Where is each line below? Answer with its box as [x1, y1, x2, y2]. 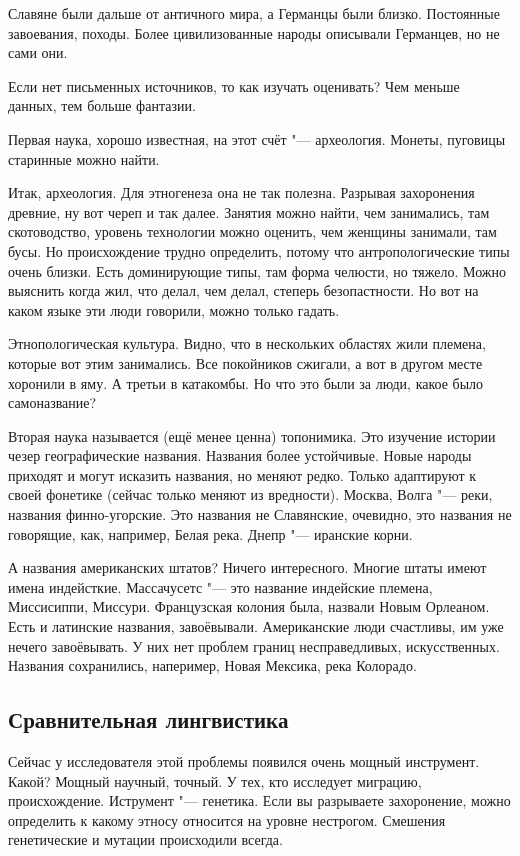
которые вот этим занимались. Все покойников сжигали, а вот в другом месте [8, 352, 483, 373]
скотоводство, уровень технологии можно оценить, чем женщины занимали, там [8, 221, 497, 242]
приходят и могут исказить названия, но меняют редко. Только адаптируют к [8, 464, 477, 485]
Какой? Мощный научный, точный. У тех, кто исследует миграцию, [8, 770, 422, 791]
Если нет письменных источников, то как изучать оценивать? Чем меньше [8, 75, 460, 96]
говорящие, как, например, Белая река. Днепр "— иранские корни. [8, 523, 413, 544]
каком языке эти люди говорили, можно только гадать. [8, 299, 340, 320]
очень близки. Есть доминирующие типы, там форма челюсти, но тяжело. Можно [8, 260, 506, 281]
